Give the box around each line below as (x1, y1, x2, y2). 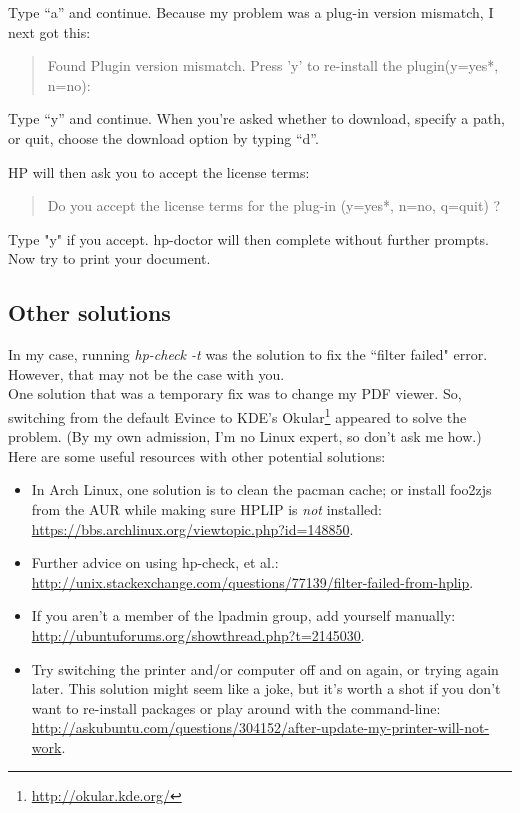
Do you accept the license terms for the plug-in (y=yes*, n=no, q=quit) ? (47, 195, 501, 216)
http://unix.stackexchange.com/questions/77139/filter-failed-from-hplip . (31, 571, 474, 592)
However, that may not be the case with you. (8, 363, 285, 384)
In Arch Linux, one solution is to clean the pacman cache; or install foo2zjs (31, 479, 492, 500)
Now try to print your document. (8, 248, 211, 269)
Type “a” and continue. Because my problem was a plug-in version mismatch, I (8, 2, 494, 22)
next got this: (8, 21, 91, 42)
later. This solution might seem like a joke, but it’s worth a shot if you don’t (31, 678, 501, 699)
